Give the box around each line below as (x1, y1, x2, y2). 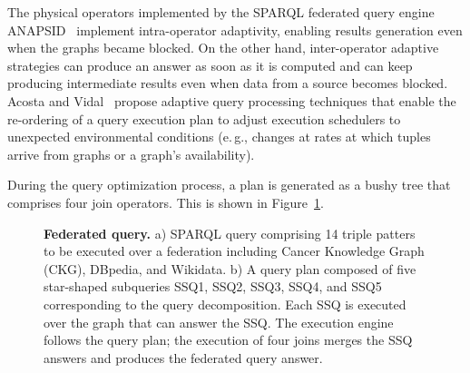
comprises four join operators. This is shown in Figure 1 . (7, 192, 324, 211)
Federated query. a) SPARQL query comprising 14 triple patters (44, 223, 416, 242)
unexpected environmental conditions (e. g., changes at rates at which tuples (7, 127, 431, 146)
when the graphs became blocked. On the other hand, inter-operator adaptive (7, 38, 439, 57)
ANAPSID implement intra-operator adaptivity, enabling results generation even (7, 20, 463, 39)
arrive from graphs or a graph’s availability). (7, 144, 255, 163)
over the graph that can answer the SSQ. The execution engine (44, 312, 394, 331)
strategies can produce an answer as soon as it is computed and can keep (7, 55, 413, 74)
